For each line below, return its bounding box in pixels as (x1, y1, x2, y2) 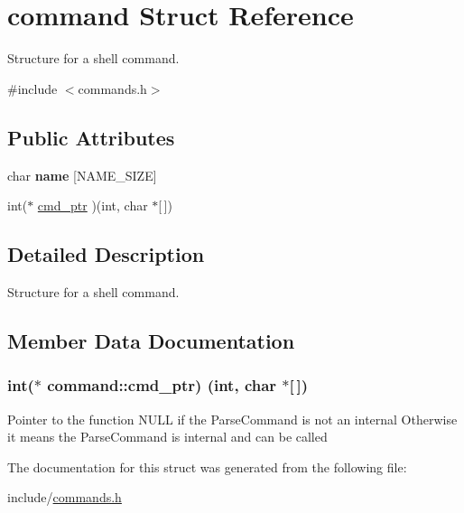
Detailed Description (7, 240, 205, 268)
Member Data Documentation (7, 326, 295, 354)
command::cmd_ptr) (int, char (47, 374, 277, 396)
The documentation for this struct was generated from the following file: (7, 457, 407, 476)
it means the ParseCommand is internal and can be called (7, 427, 328, 446)
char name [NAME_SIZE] (7, 165, 157, 184)
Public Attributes (7, 123, 175, 151)
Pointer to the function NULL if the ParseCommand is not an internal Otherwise (7, 409, 458, 428)
